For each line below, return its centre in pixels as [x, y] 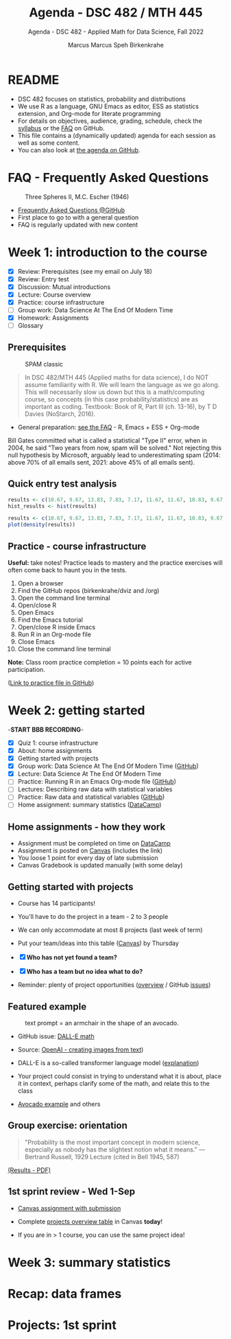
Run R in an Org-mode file [54, 634]
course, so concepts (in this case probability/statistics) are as [111, 399]
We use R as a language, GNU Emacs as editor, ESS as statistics [108, 106]
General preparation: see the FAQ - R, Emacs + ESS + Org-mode [108, 427]
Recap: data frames [65, 1293]
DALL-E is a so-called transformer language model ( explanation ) [108, 1062]
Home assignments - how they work [87, 827]
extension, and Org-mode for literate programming [89, 113]
